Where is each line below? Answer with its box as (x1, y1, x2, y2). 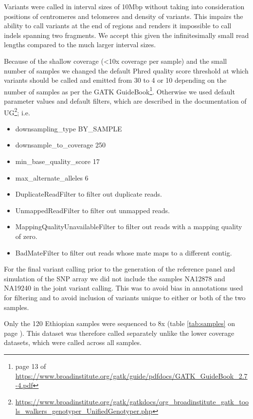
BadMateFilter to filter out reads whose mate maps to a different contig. (15, 247, 232, 257)
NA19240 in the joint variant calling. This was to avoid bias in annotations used (4, 283, 243, 293)
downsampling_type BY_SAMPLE (15, 123, 122, 133)
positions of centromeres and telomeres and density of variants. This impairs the (4, 11, 243, 21)
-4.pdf (15, 380, 33, 390)
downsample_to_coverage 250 (15, 140, 106, 150)
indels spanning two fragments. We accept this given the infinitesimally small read (4, 30, 249, 40)
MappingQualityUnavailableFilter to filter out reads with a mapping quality (15, 221, 242, 232)
